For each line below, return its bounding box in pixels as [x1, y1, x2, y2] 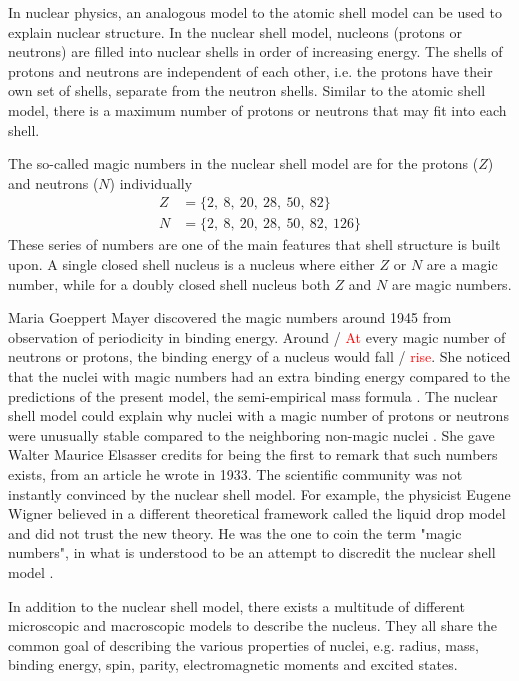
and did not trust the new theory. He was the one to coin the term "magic [8, 522, 462, 543]
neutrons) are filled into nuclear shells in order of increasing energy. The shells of [8, 41, 503, 62]
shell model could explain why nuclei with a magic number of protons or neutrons [8, 405, 509, 426]
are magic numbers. [391, 273, 512, 294]
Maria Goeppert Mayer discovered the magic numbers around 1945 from [8, 307, 452, 328]
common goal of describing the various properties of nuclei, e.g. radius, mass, [8, 634, 479, 655]
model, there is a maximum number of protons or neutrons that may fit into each [8, 99, 507, 120]
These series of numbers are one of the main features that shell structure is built [8, 234, 501, 255]
